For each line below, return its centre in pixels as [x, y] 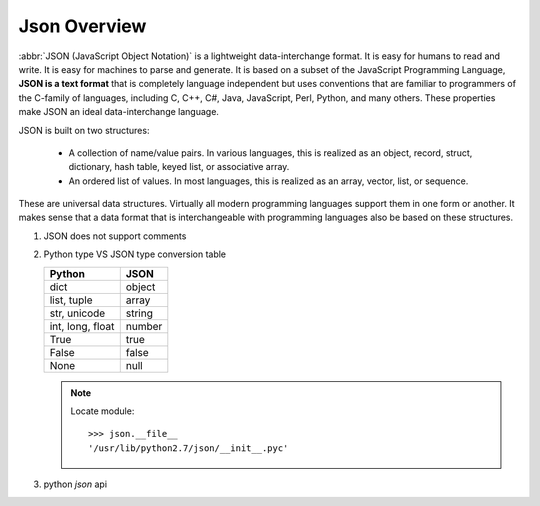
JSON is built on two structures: [84, 130]
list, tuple [71, 300]
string [139, 313]
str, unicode [77, 313]
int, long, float [82, 326]
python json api [75, 484]
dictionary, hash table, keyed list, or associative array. [179, 167]
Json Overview [82, 26]
